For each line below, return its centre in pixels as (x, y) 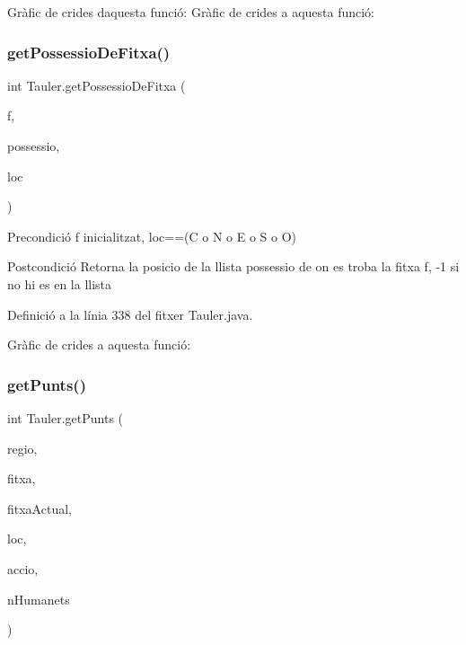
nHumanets (39, 599)
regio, (22, 448)
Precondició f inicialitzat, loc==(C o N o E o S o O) (152, 236)
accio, (23, 568)
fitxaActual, (40, 508)
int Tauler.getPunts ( (66, 417)
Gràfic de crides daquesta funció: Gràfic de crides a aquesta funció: (191, 12)
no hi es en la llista (60, 283)
